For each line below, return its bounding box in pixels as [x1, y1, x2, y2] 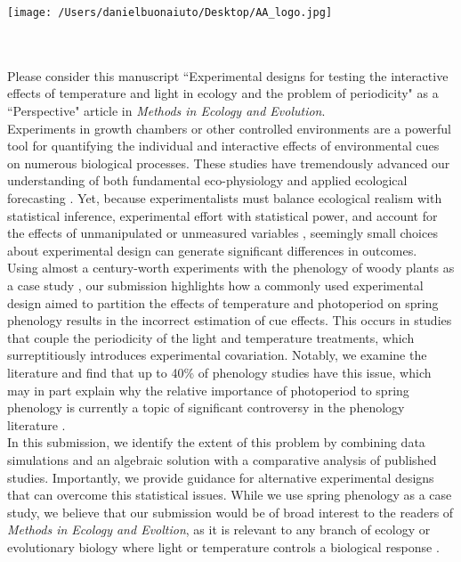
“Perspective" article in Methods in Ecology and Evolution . [7, 102, 326, 120]
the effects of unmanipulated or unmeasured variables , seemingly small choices [7, 224, 438, 242]
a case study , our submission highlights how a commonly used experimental [7, 275, 424, 294]
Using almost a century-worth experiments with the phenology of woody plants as [7, 258, 455, 277]
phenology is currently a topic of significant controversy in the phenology [7, 398, 405, 417]
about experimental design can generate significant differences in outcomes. [7, 240, 417, 259]
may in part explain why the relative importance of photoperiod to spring [7, 380, 409, 399]
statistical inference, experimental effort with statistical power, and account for [7, 206, 438, 224]
